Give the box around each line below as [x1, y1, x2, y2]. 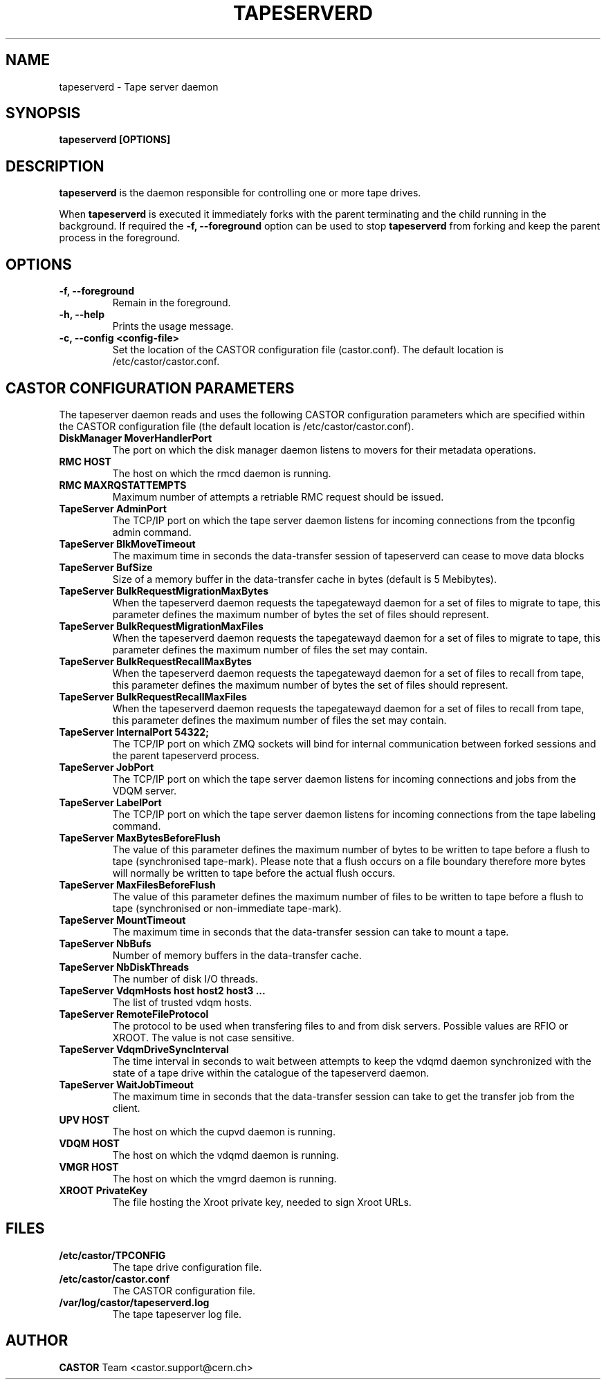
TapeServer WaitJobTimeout [59, 1078, 194, 1090]
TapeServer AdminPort [59, 502, 167, 514]
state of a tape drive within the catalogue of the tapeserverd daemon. [112, 1066, 429, 1079]
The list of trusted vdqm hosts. [112, 996, 252, 1008]
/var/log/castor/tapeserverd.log [59, 1296, 210, 1308]
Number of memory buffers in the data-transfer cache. [112, 949, 362, 961]
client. [112, 1102, 140, 1114]
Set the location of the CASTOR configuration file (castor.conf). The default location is [112, 344, 504, 356]
